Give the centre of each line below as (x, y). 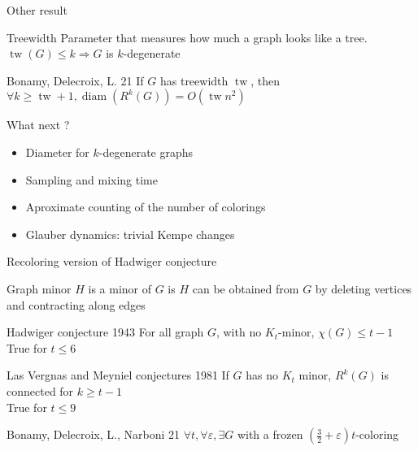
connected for (40, 390)
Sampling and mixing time (91, 179)
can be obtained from (246, 288)
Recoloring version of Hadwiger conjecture (112, 261)
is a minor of (120, 288)
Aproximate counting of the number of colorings (146, 207)
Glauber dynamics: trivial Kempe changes (130, 234)
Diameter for (57, 152)
